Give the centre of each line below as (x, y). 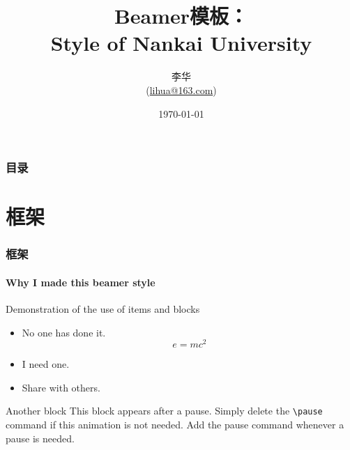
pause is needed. (40, 438)
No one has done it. (64, 332)
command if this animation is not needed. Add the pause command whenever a (175, 425)
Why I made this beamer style (81, 282)
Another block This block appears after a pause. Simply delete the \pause (164, 411)
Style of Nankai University (181, 43)
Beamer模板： (181, 16)
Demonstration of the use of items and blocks (103, 309)
